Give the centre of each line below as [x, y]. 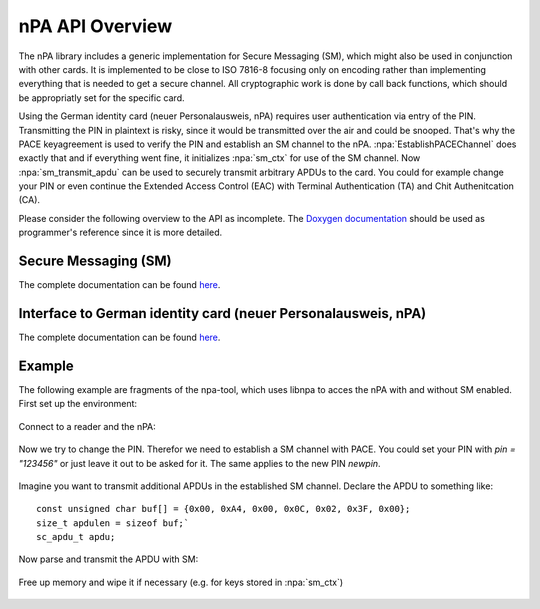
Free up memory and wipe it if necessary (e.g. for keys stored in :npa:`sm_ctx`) [181, 582]
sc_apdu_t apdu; [76, 537]
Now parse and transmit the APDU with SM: [108, 559]
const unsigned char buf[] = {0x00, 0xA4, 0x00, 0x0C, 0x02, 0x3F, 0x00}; [223, 509]
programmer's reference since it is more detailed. [120, 232]
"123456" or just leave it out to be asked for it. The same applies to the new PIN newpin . [199, 463]
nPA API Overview [95, 26]
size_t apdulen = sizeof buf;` [113, 523]
